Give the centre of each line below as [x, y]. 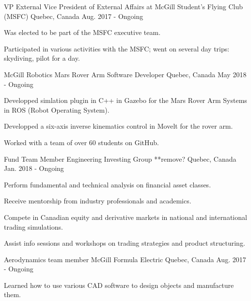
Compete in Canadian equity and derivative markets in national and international [125, 217]
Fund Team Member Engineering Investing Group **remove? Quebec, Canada [120, 159]
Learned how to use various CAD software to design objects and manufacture [119, 285]
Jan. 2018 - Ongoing [34, 168]
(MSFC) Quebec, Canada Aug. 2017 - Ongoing [74, 16]
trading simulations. [33, 226]
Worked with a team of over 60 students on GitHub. [81, 142]
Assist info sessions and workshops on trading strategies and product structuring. [125, 243]
